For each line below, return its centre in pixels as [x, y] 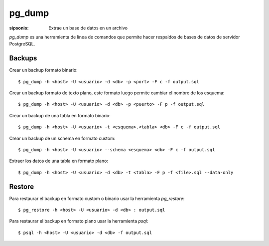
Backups [23, 58]
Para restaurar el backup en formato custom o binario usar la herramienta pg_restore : [97, 198]
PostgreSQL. [22, 44]
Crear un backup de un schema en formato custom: [62, 138]
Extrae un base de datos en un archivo [88, 28]
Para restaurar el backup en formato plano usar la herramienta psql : [79, 221]
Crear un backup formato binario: [44, 70]
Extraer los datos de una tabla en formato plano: [59, 161]
